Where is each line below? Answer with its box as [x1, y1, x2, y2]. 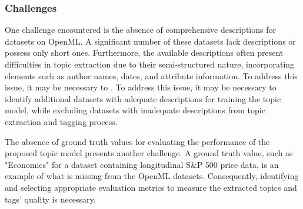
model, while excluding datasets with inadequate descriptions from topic [5, 104, 265, 116]
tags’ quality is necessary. [5, 193, 96, 205]
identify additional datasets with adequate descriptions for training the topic [5, 92, 281, 105]
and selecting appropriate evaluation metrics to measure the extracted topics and [5, 181, 297, 193]
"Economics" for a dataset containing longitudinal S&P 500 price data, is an [5, 158, 279, 170]
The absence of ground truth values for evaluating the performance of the [5, 135, 270, 147]
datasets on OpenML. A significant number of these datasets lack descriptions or [5, 35, 296, 47]
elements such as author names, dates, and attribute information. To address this [5, 69, 298, 82]
